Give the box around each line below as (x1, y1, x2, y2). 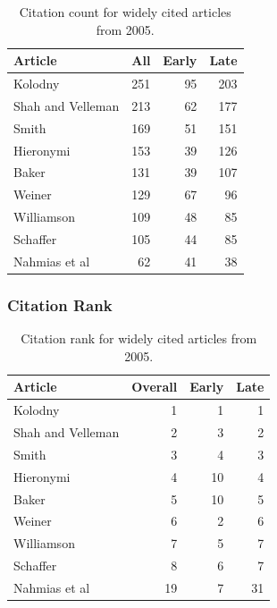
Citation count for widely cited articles (19, 3, 231, 21)
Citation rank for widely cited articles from (21, 329, 257, 348)
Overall (131, 377, 178, 396)
